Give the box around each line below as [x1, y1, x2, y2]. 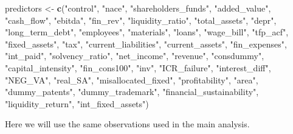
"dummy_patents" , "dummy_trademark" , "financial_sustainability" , [5, 85, 259, 98]
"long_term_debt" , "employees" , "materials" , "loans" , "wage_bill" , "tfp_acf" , [5, 26, 289, 38]
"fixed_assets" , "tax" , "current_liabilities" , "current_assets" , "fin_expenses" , [5, 37, 287, 50]
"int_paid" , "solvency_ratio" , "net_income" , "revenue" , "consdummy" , [5, 49, 264, 62]
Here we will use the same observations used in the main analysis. [5, 118, 250, 130]
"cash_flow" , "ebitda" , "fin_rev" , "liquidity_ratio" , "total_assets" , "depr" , [5, 13, 277, 26]
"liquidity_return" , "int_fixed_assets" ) [5, 97, 149, 110]
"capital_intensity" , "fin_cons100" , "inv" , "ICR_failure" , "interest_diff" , [5, 61, 271, 74]
